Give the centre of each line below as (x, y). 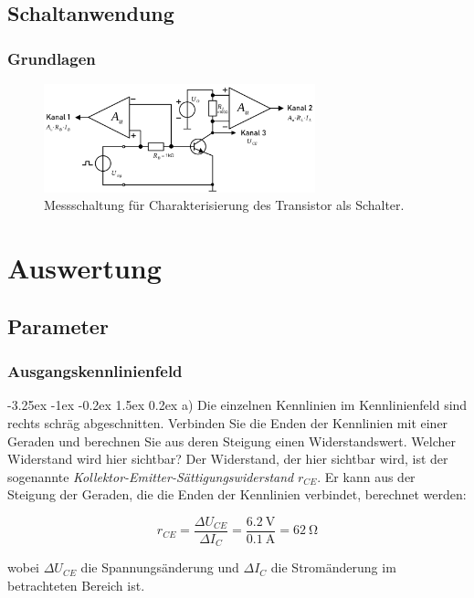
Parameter (58, 325)
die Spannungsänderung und (160, 567)
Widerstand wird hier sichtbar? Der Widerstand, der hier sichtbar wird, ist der (228, 459)
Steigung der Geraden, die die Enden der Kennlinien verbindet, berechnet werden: (237, 494)
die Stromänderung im (333, 567)
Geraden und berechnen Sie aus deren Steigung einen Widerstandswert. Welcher (232, 441)
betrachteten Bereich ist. (76, 586)
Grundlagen (52, 58)
